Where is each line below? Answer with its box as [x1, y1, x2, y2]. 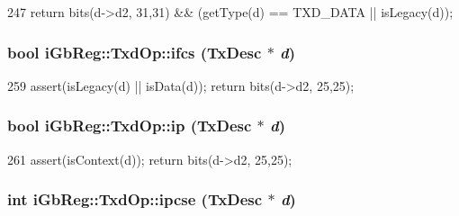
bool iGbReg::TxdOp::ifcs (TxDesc [7, 40, 262, 63]
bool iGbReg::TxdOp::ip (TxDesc [7, 114, 252, 137]
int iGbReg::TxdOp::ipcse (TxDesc [7, 188, 263, 211]
